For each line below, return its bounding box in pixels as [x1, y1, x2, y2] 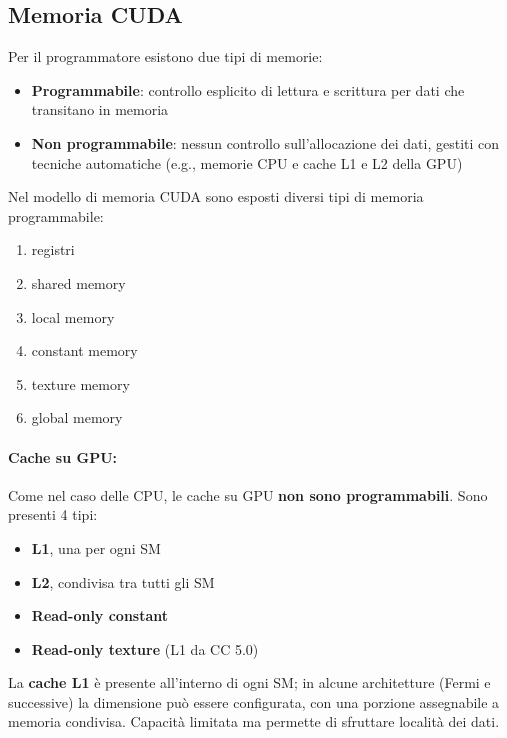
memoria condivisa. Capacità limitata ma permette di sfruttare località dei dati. [8, 711, 500, 732]
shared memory [31, 272, 126, 293]
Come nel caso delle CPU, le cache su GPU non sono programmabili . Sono [8, 484, 488, 505]
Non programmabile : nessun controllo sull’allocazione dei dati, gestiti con [31, 132, 500, 153]
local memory [31, 306, 115, 327]
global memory [31, 407, 123, 428]
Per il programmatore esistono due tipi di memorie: [8, 46, 323, 67]
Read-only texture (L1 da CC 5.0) [31, 638, 259, 659]
